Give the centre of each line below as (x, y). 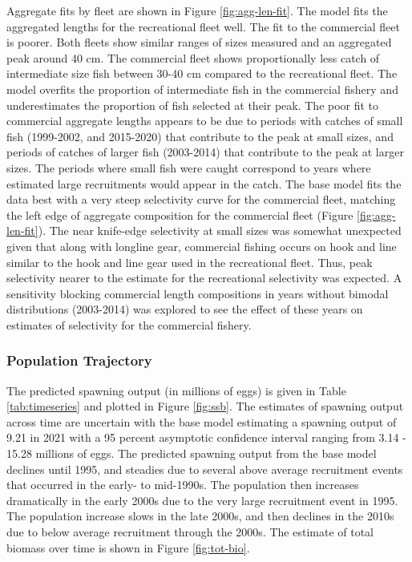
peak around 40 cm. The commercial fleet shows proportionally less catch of (193, 57)
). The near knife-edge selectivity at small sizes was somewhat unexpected (220, 230)
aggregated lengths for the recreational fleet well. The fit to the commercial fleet (203, 26)
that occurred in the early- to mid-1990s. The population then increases (183, 485)
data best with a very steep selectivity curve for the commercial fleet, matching (201, 199)
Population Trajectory (79, 360)
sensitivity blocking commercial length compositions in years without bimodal (198, 293)
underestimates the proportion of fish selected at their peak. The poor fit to (193, 105)
